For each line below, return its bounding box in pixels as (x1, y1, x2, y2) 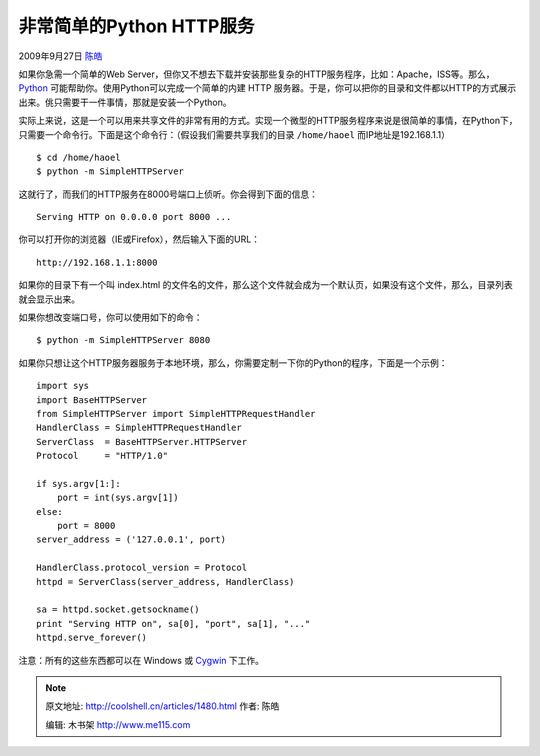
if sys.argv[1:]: (36, 478, 121, 489)
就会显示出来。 (18, 293, 80, 305)
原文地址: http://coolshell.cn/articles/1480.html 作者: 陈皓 (45, 700, 280, 712)
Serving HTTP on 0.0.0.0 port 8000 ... (36, 211, 232, 223)
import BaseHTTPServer (36, 394, 148, 405)
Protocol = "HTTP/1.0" (36, 450, 169, 462)
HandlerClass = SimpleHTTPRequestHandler (36, 422, 242, 434)
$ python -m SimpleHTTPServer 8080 (36, 335, 211, 346)
